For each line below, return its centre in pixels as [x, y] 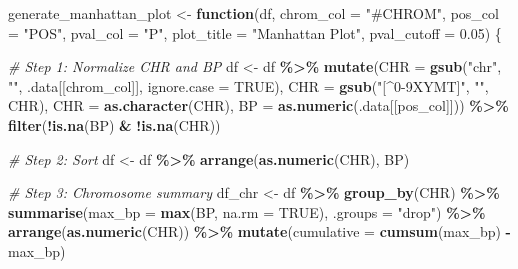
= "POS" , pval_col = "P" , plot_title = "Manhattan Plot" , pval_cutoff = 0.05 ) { [255, 32]
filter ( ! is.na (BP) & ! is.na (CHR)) [114, 124]
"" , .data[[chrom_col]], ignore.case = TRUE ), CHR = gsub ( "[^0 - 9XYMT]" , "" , [248, 85]
